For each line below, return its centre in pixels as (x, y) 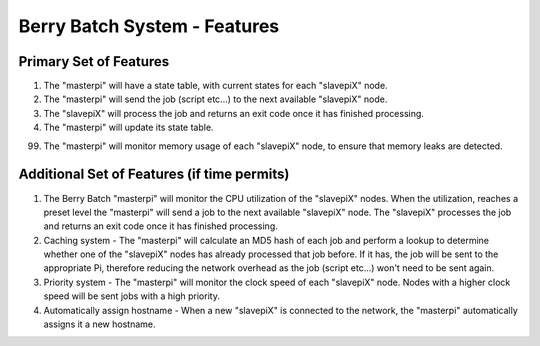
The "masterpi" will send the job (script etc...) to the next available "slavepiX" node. (215, 99)
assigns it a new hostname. (99, 324)
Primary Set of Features (94, 61)
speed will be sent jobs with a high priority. (131, 296)
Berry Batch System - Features (149, 26)
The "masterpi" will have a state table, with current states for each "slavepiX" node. (216, 86)
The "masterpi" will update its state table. (128, 127)
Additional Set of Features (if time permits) (154, 174)
